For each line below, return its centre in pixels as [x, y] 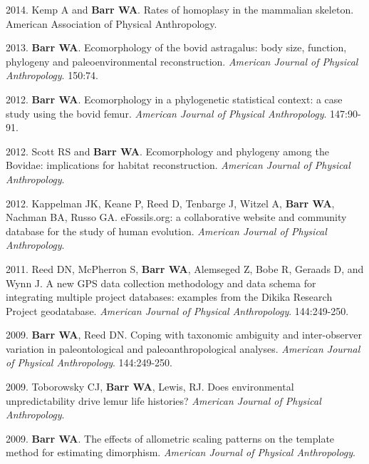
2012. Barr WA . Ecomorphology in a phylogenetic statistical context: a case [174, 99]
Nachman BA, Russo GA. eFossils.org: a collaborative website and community [176, 217]
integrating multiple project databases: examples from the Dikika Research [169, 297]
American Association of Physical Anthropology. [111, 23]
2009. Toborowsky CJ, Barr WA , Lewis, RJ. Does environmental [150, 387]
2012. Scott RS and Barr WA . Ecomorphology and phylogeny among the [167, 151]
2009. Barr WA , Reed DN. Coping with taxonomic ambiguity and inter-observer [184, 335]
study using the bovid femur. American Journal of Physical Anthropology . [166, 113]
